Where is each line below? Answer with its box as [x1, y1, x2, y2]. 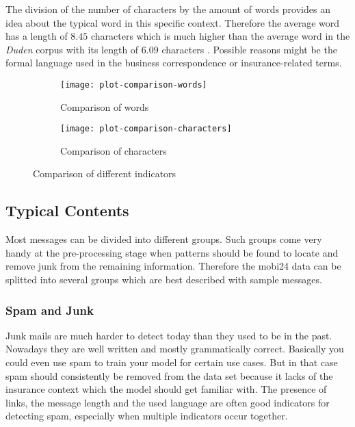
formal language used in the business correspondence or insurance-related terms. [5, 55, 342, 70]
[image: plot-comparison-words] [60, 79, 207, 90]
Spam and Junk [5, 301, 94, 318]
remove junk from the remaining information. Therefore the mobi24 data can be [5, 259, 341, 273]
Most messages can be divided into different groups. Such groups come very [5, 232, 322, 246]
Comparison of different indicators [33, 166, 176, 181]
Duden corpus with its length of [5, 42, 139, 56]
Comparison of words [60, 99, 149, 114]
